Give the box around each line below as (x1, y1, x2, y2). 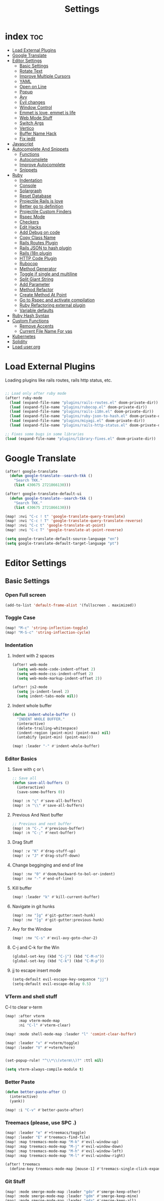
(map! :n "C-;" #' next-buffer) (12, 830, 76, 836)
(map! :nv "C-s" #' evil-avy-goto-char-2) (12, 936, 98, 941)
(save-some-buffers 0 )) (17, 790, 65, 794)
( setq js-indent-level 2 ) (17, 689, 69, 694)
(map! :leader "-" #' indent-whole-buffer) (12, 744, 100, 749)
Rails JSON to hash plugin (19, 245, 72, 251)
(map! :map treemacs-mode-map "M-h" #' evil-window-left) (5, 1149, 123, 1153)
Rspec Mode (19, 214, 45, 219)
